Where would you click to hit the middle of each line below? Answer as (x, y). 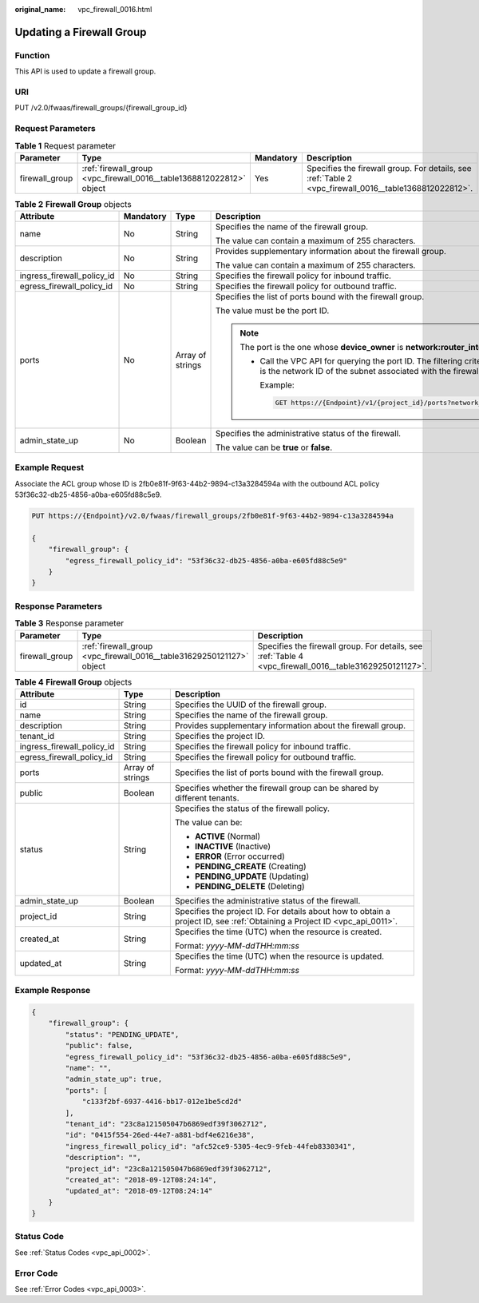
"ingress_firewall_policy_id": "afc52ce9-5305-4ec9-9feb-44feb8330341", (210, 1146)
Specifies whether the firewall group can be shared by (277, 788)
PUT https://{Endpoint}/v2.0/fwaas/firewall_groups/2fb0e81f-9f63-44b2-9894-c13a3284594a (213, 516)
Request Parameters (55, 129)
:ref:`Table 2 (329, 178)
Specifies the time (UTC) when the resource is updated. (279, 956)
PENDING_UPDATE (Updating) (252, 876)
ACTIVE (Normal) (228, 836)
